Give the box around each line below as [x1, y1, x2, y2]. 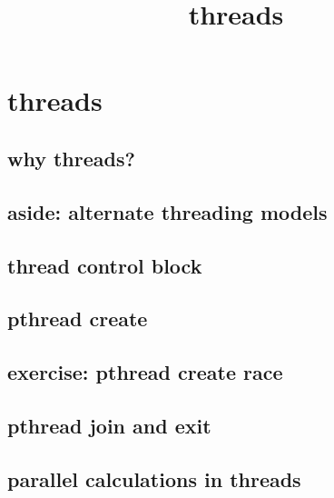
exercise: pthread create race [7, 358, 283, 386]
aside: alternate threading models [7, 197, 328, 225]
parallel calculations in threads [7, 464, 301, 493]
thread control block [7, 251, 202, 279]
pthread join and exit [7, 411, 211, 439]
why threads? [7, 144, 135, 172]
